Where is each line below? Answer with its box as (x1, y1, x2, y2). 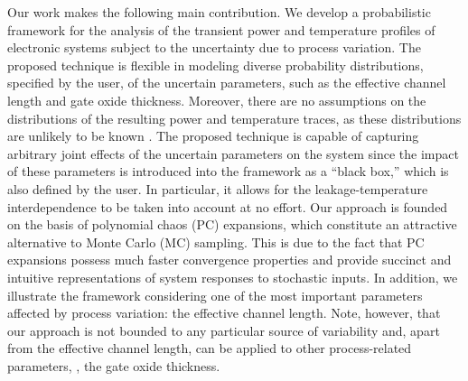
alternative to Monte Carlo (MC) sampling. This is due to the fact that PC (7, 232, 425, 251)
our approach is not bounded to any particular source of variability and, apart (7, 321, 440, 339)
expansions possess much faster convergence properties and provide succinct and (7, 250, 452, 269)
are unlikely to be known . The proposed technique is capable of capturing (7, 126, 419, 145)
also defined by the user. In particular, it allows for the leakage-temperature (7, 179, 428, 198)
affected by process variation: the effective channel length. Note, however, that (7, 303, 441, 322)
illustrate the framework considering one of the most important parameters (7, 285, 423, 304)
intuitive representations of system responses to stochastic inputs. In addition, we (7, 267, 458, 286)
